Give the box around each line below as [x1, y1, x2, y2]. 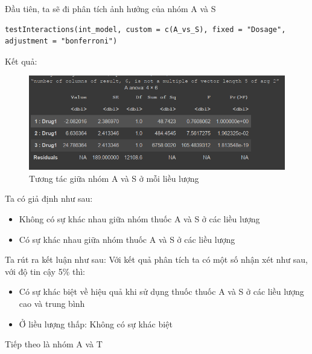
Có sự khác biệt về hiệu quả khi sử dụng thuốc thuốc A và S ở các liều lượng [19, 285, 304, 298]
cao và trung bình [19, 297, 85, 309]
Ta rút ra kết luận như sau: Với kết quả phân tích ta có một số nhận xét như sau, [5, 253, 308, 266]
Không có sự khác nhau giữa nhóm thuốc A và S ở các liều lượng [19, 212, 260, 225]
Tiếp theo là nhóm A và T [5, 338, 103, 350]
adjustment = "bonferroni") [5, 37, 118, 46]
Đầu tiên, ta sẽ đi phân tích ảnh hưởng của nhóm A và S [5, 2, 216, 14]
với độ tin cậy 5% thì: [5, 265, 85, 277]
